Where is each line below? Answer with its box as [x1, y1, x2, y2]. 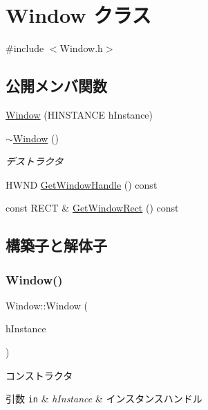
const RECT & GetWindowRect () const [6, 200, 179, 215]
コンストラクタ [6, 368, 73, 382]
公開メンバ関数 [6, 75, 107, 96]
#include [6, 41, 44, 55]
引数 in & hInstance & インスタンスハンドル [6, 391, 202, 406]
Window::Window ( [6, 298, 88, 312]
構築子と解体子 [6, 234, 107, 256]
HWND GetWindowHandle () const [6, 177, 158, 191]
